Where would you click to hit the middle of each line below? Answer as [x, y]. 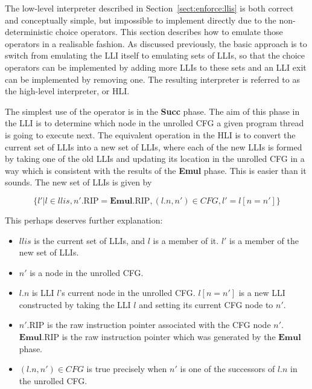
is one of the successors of [228, 369]
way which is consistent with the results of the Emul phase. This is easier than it [156, 170]
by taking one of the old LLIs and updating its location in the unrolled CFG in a [155, 159]
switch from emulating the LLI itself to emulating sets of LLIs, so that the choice [155, 55]
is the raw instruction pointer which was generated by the [169, 337]
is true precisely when [127, 369]
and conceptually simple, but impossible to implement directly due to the [141, 20]
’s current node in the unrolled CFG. [127, 293]
